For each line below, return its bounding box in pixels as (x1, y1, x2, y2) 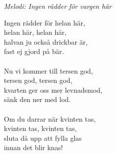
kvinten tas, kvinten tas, (4, 123, 77, 133)
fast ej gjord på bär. (4, 46, 64, 56)
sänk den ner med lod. (4, 94, 71, 104)
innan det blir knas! (4, 142, 63, 153)
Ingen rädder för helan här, (4, 17, 85, 27)
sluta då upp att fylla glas (4, 132, 82, 143)
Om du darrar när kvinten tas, (4, 113, 96, 124)
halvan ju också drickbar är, (4, 36, 88, 47)
